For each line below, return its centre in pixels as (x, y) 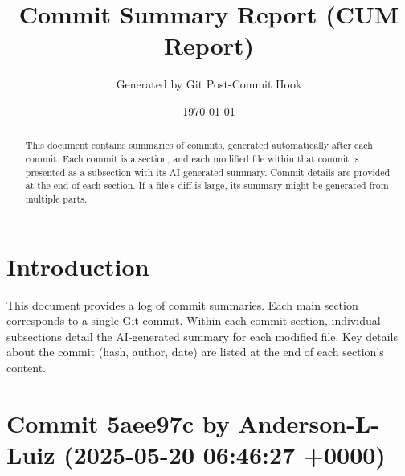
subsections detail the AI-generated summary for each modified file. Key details (202, 336)
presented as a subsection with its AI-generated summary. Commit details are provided (208, 172)
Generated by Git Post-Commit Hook (209, 84)
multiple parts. (56, 198)
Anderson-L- (309, 423)
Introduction (78, 266)
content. (26, 367)
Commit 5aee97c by (118, 423)
